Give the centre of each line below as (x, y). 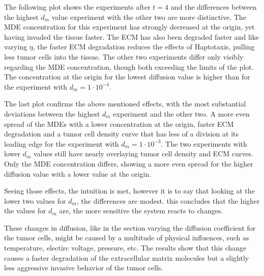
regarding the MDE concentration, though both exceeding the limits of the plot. (129, 66)
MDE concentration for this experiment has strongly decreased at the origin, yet (129, 27)
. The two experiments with (204, 143)
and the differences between (214, 7)
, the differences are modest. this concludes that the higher (168, 200)
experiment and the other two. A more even (181, 113)
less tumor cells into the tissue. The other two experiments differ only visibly (124, 56)
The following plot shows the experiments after (77, 7)
